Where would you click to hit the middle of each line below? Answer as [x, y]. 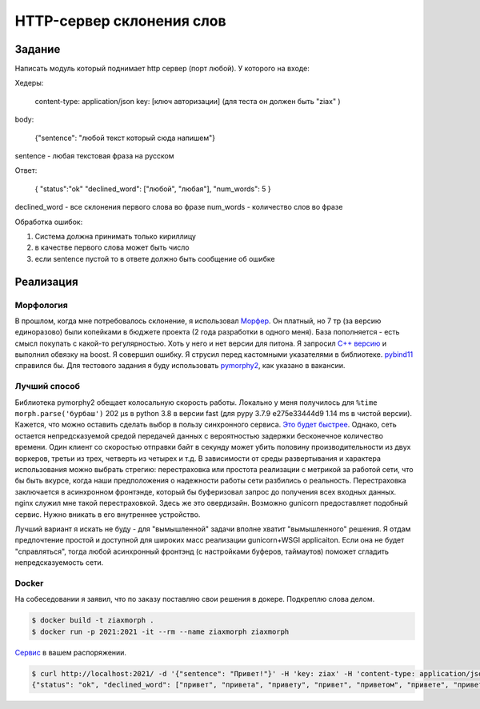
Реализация [47, 281]
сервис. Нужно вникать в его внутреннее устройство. [108, 514]
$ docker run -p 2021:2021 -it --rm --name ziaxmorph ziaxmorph [160, 631]
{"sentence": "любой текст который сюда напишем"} [125, 138]
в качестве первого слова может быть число [112, 247]
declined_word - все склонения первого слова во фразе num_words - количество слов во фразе [179, 207]
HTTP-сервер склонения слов [121, 21]
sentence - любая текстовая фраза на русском [95, 156]
